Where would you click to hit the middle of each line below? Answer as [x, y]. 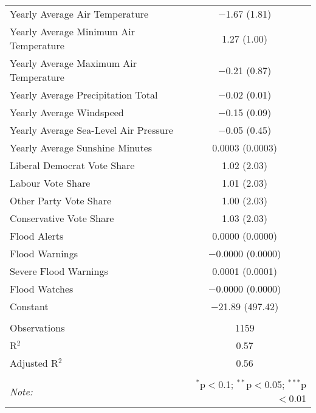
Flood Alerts [37, 236]
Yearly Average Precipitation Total [84, 95]
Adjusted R [34, 363]
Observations [37, 328]
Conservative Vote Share [62, 218]
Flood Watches [42, 289]
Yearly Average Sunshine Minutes [81, 147]
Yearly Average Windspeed [67, 112]
